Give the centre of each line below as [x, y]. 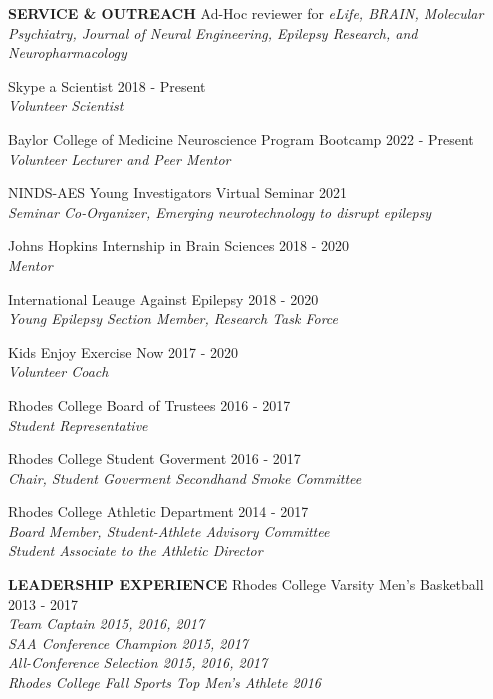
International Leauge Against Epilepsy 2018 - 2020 [163, 298]
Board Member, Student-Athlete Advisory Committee [169, 530]
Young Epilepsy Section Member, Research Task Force [173, 318]
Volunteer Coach [58, 371]
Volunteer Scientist [66, 105]
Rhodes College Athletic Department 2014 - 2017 [158, 511]
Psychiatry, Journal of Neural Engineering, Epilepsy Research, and [213, 32]
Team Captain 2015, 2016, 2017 [106, 623]
